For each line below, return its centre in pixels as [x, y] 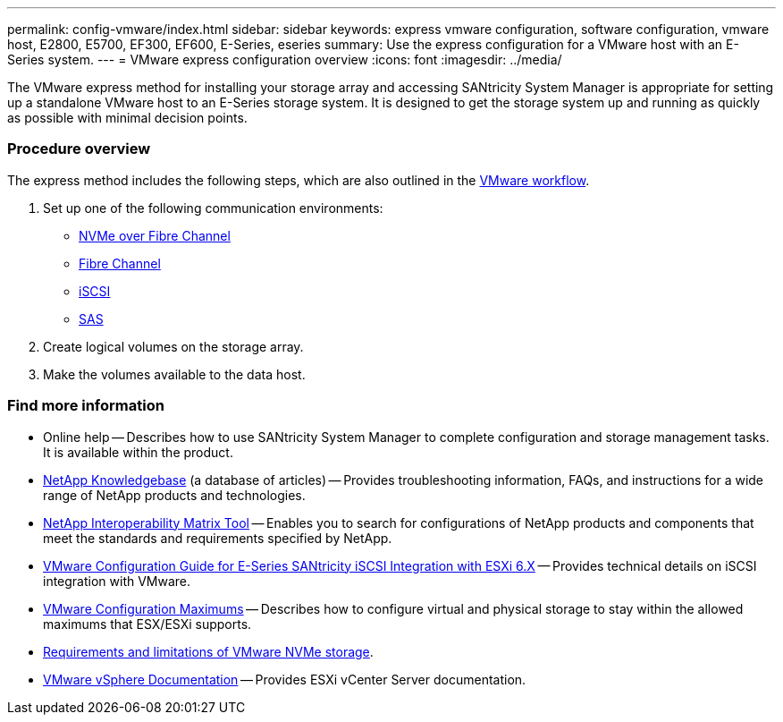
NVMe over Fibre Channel [155, 235]
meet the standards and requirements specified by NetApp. [218, 538]
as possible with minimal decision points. [127, 118]
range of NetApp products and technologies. [174, 495]
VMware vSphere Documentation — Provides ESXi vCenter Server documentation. [285, 679]
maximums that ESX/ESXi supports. [147, 624]
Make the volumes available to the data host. [174, 374]
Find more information [86, 406]
